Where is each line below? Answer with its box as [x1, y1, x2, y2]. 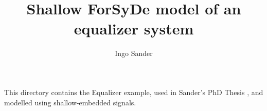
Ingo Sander [115, 48, 153, 59]
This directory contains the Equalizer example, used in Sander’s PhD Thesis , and [4, 86, 263, 97]
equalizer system [74, 18, 194, 39]
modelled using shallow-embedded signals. [4, 97, 136, 107]
